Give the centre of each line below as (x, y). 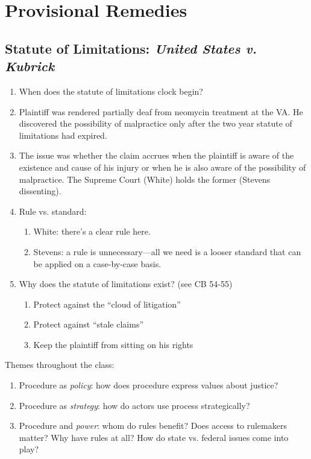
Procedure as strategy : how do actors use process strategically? (134, 405)
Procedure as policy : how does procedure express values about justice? (149, 385)
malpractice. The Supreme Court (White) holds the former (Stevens (145, 179)
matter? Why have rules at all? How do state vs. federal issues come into (154, 437)
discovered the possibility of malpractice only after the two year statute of (155, 123)
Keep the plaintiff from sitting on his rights (113, 344)
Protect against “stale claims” (89, 324)
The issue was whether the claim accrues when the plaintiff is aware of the (156, 155)
